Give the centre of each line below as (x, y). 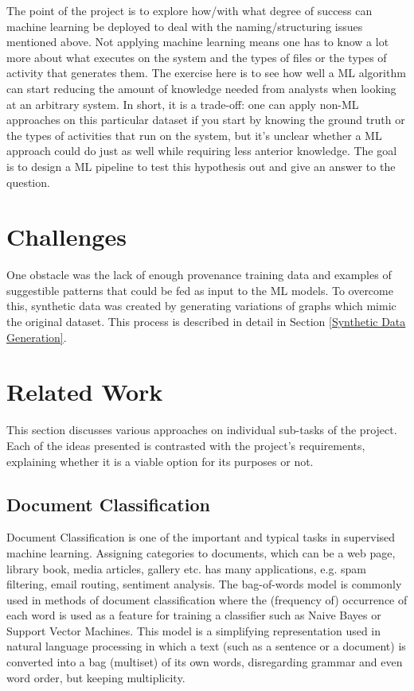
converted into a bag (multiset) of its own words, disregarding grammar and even (205, 662)
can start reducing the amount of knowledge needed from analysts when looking (201, 88)
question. (28, 182)
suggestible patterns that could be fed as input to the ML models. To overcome (200, 290)
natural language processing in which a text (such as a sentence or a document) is (206, 646)
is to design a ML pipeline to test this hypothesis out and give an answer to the (201, 166)
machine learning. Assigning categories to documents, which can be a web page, (201, 552)
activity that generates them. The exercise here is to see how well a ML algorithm (206, 73)
